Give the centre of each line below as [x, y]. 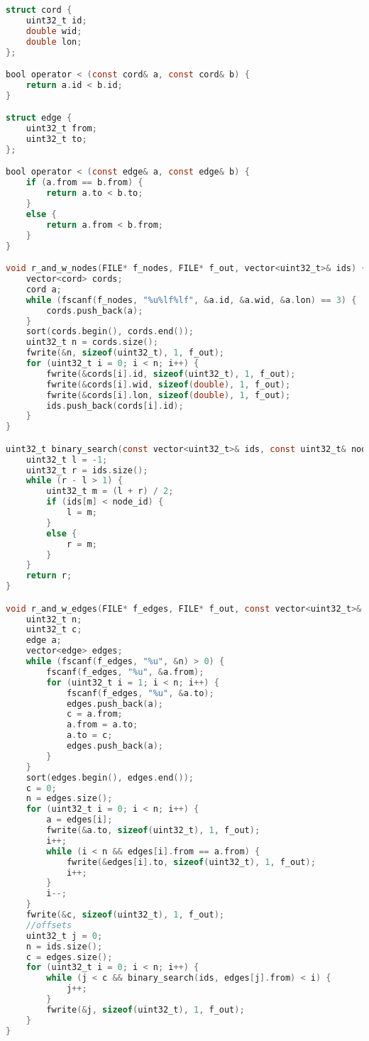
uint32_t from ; [61, 129]
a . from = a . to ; [102, 725]
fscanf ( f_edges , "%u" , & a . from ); [125, 672]
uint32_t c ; [54, 630]
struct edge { [39, 118]
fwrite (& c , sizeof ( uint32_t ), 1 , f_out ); [125, 915]
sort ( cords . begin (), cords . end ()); [110, 332]
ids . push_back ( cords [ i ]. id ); [115, 406]
